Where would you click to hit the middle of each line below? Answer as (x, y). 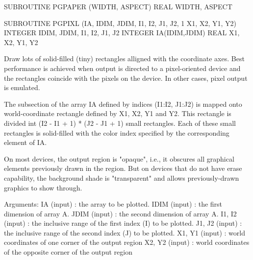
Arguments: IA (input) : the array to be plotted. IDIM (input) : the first (113, 204)
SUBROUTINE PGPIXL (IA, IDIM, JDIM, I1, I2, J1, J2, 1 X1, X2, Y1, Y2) (120, 23)
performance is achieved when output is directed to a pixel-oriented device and (122, 68)
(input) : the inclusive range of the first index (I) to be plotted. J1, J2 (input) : (123, 223)
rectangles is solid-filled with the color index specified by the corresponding (117, 132)
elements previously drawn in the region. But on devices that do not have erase (123, 168)
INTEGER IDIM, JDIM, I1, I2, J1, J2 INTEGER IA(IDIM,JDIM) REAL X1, (122, 33)
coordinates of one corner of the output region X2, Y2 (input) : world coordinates (127, 242)
